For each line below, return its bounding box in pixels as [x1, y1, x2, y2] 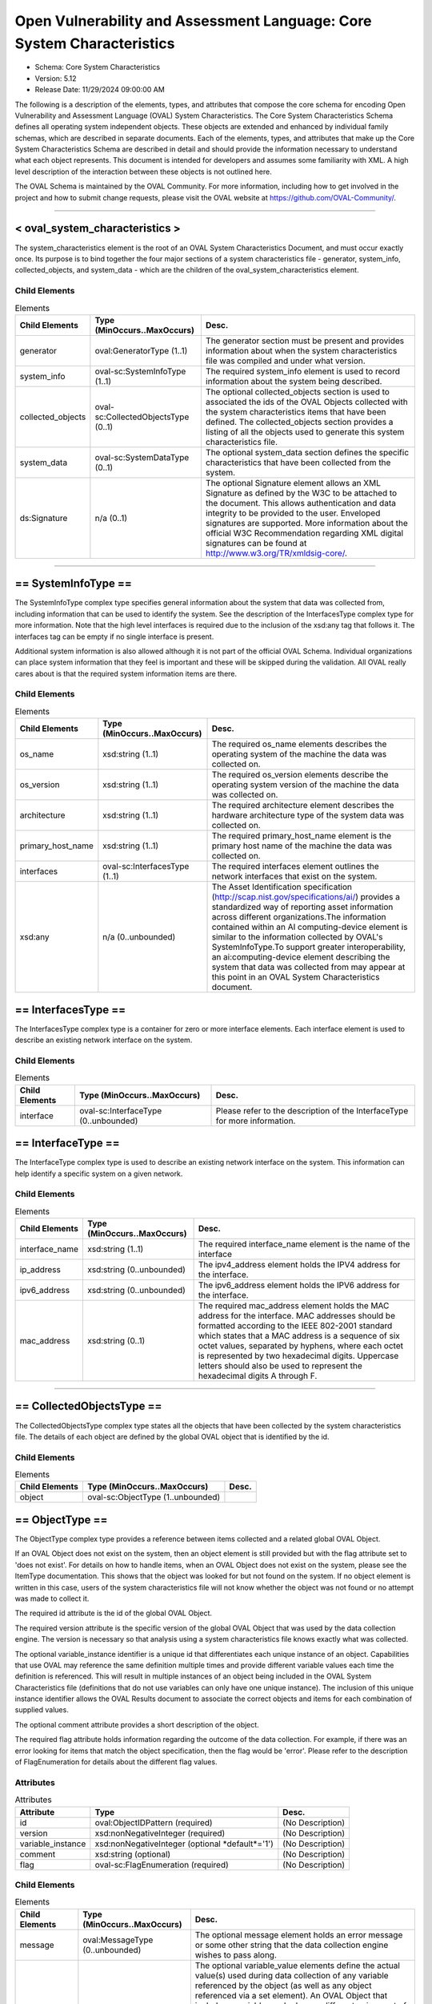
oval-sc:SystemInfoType [94, 366, 186, 377]
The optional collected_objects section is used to [205, 386, 390, 397]
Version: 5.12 [34, 73, 77, 83]
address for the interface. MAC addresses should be [198, 1311, 396, 1322]
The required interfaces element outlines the [211, 861, 379, 872]
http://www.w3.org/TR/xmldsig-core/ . [205, 547, 348, 559]
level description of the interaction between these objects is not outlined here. [14, 167, 272, 176]
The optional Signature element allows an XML [205, 477, 382, 488]
